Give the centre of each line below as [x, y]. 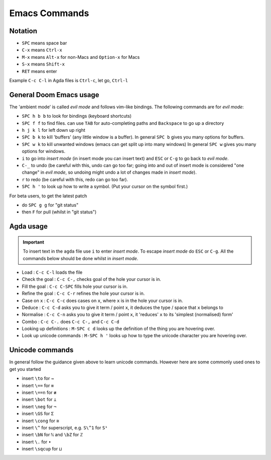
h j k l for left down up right [53, 130]
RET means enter [39, 71]
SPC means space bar [44, 43]
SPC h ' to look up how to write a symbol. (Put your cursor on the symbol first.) [105, 187]
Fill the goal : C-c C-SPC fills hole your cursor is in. [75, 286]
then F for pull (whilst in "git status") [59, 212]
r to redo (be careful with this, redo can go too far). [75, 179]
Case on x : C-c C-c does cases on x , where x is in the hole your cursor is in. [102, 300]
